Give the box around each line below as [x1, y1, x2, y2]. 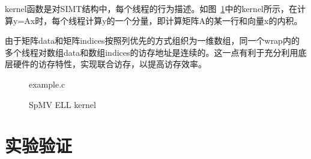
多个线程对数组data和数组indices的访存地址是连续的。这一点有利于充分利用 [5, 46, 298, 58]
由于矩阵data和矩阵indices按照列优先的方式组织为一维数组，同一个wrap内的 [5, 34, 300, 47]
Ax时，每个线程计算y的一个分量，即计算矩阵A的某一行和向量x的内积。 [24, 14, 303, 26]
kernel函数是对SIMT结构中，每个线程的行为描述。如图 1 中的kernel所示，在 [5, 2, 297, 14]
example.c [29, 77, 65, 90]
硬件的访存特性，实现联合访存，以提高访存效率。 [13, 58, 207, 70]
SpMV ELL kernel [29, 98, 96, 110]
